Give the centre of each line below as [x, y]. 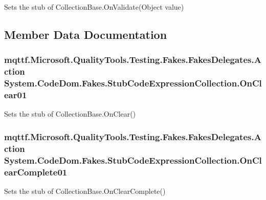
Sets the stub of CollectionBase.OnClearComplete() [85, 191]
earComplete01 [36, 172]
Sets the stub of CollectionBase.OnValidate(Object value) [94, 7]
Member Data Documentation [86, 34]
